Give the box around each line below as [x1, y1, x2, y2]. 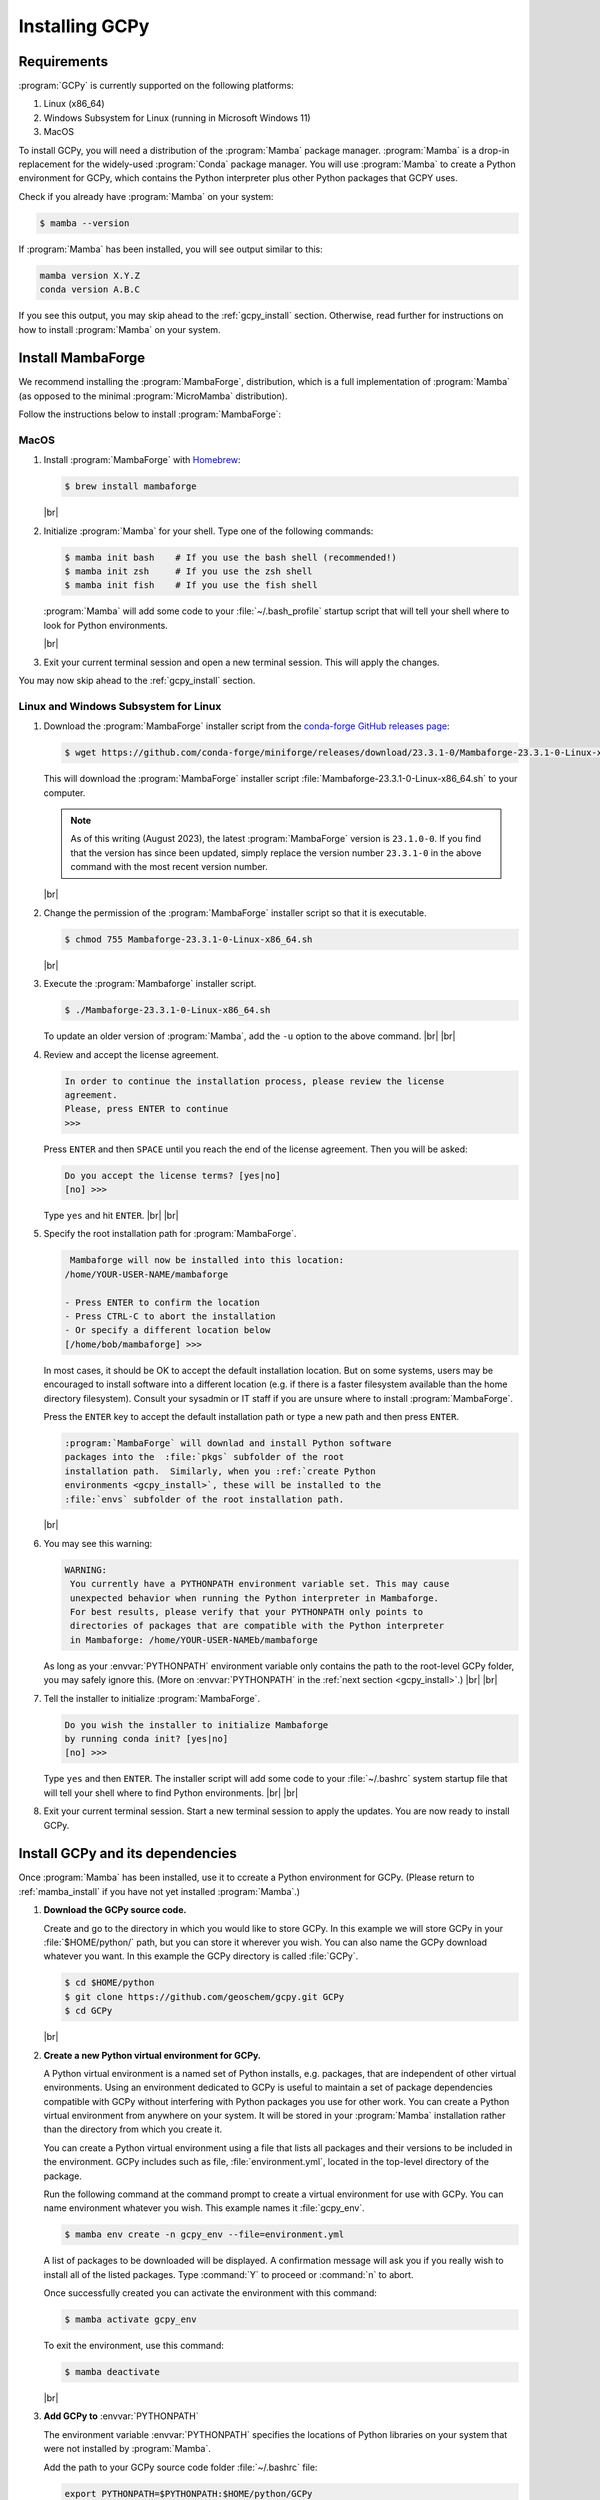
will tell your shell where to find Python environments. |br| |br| [43, 1786, 299, 1799]
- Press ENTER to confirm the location [64, 1296, 260, 1308]
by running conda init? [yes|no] [64, 1733, 229, 1744]
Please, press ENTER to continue [64, 1103, 229, 1115]
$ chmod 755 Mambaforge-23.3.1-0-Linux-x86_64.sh [64, 933, 313, 945]
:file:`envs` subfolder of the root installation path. [64, 1493, 345, 1505]
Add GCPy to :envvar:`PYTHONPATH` [43, 2410, 199, 2422]
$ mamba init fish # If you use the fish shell [64, 580, 319, 591]
